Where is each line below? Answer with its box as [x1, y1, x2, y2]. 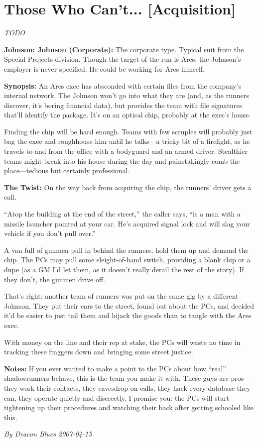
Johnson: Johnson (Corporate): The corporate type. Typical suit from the [4, 44, 244, 54]
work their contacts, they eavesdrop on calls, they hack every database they [19, 382, 251, 393]
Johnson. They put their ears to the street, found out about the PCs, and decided [4, 300, 255, 311]
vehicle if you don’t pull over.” [4, 228, 96, 238]
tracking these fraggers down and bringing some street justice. [4, 346, 193, 357]
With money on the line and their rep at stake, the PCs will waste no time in [4, 336, 241, 347]
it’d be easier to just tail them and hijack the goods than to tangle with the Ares [4, 310, 252, 321]
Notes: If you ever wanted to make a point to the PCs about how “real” [4, 363, 226, 373]
